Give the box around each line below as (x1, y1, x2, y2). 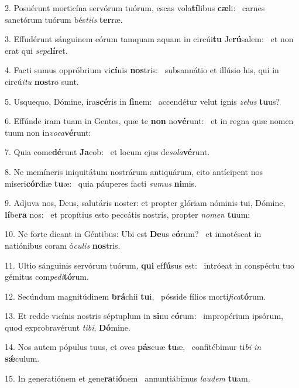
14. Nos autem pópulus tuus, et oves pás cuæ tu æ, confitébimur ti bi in (5, 341, 262, 353)
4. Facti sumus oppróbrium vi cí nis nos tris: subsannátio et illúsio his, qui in (5, 64, 279, 76)
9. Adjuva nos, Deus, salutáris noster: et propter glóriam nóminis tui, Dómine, (5, 197, 286, 209)
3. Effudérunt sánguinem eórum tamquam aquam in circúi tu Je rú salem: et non (5, 33, 294, 45)
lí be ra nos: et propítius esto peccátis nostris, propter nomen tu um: (5, 208, 250, 220)
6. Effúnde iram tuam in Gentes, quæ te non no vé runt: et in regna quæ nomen (5, 115, 294, 127)
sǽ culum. (5, 352, 40, 365)
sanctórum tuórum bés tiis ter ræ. (5, 13, 123, 25)
